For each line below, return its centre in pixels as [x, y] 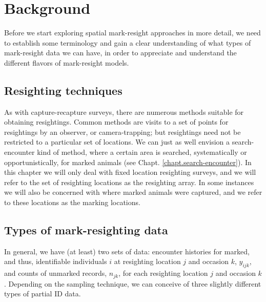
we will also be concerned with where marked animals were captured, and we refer [133, 192]
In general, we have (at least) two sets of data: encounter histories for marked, [127, 251]
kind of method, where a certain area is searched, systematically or [142, 152]
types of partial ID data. [43, 294]
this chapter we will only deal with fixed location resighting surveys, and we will [130, 172]
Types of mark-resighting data [86, 230]
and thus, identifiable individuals [56, 261]
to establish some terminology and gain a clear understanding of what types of [128, 42]
